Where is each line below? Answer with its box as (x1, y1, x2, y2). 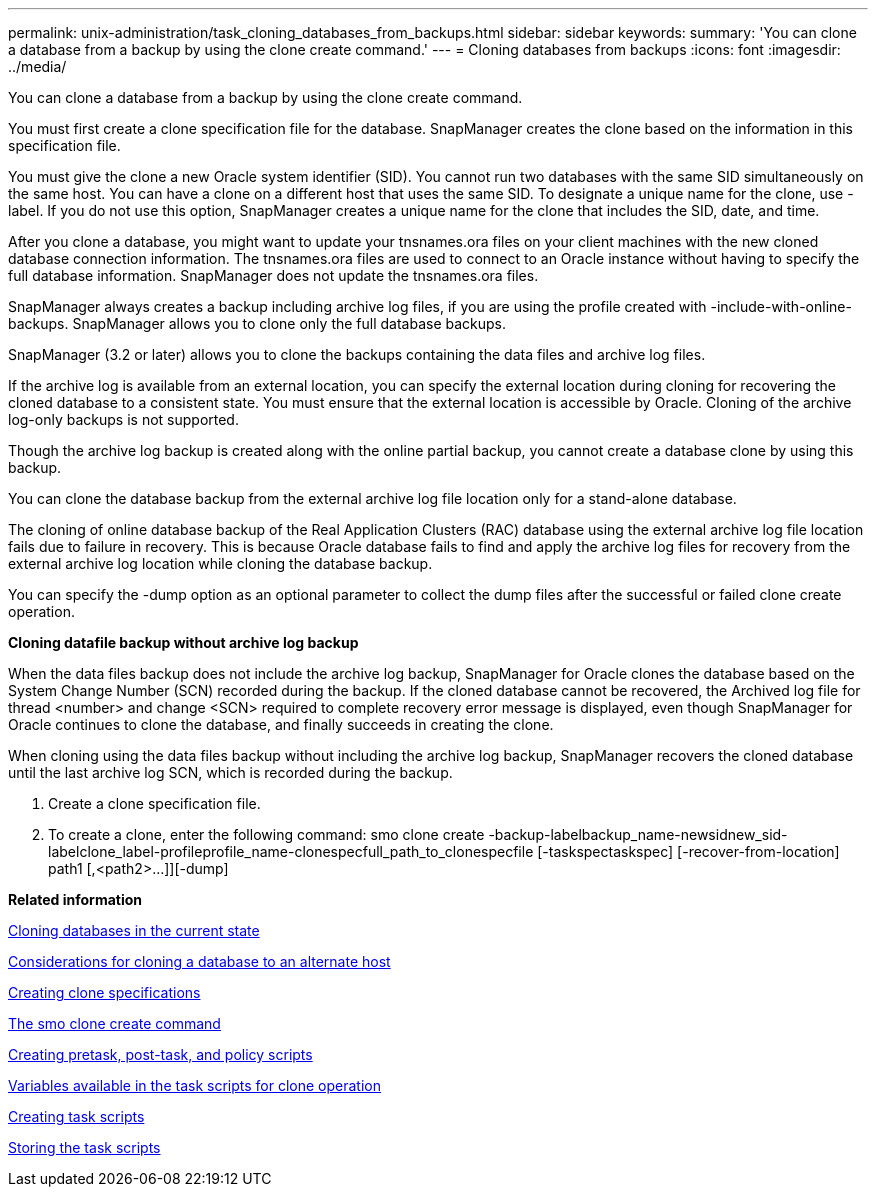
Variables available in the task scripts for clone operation (8, 1077, 381, 1094)
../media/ (8, 58, 67, 75)
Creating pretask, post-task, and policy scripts (8, 1046, 313, 1063)
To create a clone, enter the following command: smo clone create (48, 826, 485, 843)
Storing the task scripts (8, 1139, 161, 1156)
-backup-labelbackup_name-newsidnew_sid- (488, 826, 788, 843)
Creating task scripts (8, 1108, 145, 1125)
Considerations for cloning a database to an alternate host (8, 953, 391, 970)
